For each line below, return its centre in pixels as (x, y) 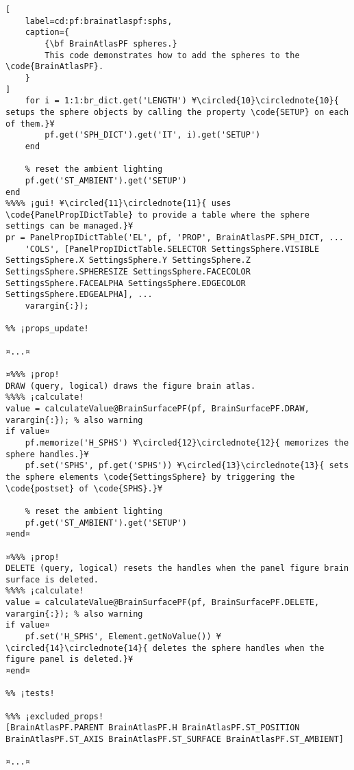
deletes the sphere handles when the (238, 648)
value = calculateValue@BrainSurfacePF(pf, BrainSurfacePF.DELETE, (163, 603)
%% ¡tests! (30, 694)
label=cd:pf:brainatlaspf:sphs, (99, 21)
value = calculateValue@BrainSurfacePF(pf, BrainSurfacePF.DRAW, (157, 408)
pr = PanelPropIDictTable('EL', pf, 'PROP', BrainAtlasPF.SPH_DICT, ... (175, 238)
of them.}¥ (30, 124)
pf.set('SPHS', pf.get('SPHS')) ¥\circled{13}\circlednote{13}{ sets (187, 466)
